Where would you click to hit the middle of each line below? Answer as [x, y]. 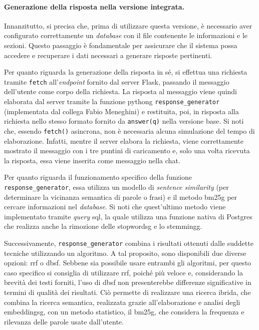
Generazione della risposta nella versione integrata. [94, 6]
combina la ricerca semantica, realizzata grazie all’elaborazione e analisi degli [122, 302]
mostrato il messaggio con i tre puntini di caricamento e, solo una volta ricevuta [127, 150]
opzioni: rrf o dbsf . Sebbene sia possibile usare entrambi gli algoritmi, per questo [128, 263]
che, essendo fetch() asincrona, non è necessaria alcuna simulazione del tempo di [129, 130]
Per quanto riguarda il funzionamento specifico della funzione [98, 177]
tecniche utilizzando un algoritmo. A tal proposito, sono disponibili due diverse [125, 253]
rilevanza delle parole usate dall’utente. [64, 321]
